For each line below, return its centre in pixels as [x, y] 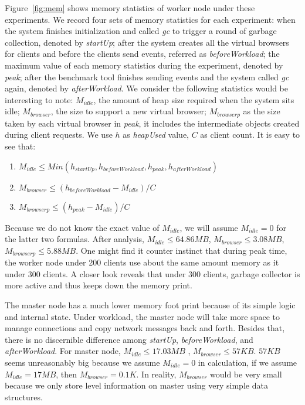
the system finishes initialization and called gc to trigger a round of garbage [141, 31]
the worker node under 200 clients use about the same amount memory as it [142, 262]
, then [67, 374]
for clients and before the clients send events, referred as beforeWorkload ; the [142, 54]
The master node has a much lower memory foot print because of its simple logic [150, 305]
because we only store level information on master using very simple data [136, 385]
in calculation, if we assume [248, 362]
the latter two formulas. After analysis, [74, 239]
